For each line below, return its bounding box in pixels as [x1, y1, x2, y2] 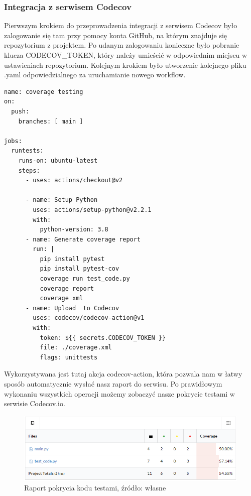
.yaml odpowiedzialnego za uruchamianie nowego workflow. [4, 69, 186, 80]
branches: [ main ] [18, 117, 83, 125]
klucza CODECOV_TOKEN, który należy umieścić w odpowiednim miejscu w [4, 50, 247, 60]
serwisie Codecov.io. [4, 398, 65, 409]
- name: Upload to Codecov [25, 304, 119, 312]
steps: [18, 167, 40, 174]
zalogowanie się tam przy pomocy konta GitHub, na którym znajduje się [4, 30, 227, 40]
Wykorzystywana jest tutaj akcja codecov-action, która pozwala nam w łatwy [4, 368, 242, 379]
